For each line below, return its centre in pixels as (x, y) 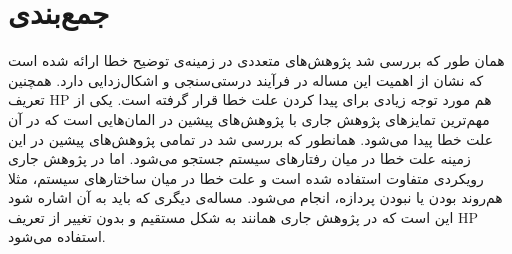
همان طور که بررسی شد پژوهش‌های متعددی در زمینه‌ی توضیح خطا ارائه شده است (256, 60)
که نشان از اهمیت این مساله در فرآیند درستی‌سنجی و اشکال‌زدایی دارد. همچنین (246, 79)
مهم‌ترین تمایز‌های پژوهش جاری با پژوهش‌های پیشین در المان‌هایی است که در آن (249, 118)
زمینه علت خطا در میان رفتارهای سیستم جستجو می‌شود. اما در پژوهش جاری (239, 158)
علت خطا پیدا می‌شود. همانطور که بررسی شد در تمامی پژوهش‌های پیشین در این (251, 138)
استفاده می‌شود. (57, 236)
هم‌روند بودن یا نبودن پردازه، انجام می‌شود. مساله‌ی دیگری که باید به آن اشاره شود (255, 197)
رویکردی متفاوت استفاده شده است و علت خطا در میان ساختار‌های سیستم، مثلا (246, 177)
